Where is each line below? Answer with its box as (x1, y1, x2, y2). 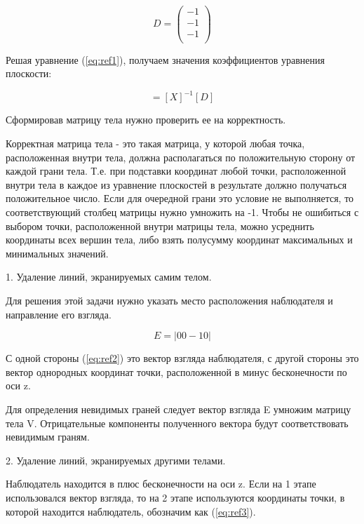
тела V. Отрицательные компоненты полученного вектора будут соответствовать (6, 415, 349, 430)
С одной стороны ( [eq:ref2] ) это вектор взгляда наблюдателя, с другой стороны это (6, 351, 359, 365)
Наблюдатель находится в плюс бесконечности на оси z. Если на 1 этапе (6, 476, 316, 491)
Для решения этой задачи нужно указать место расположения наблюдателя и (6, 293, 333, 307)
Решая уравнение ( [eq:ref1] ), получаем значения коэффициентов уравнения (6, 52, 325, 67)
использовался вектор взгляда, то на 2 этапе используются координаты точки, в (6, 490, 345, 504)
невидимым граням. (6, 429, 90, 444)
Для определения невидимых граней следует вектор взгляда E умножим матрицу (6, 401, 351, 416)
